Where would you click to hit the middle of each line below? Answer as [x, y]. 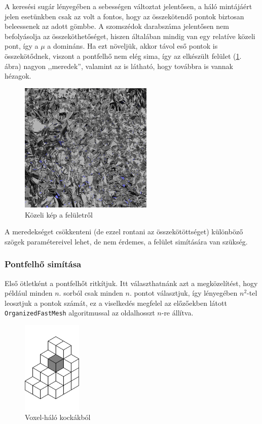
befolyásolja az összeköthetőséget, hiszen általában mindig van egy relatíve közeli [130, 36]
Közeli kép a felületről [59, 214]
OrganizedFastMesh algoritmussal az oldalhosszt [80, 313]
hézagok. [18, 76]
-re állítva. [177, 313]
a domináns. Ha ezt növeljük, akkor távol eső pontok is [133, 46]
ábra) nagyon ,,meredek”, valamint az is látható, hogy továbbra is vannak [119, 66]
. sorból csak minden [91, 293]
